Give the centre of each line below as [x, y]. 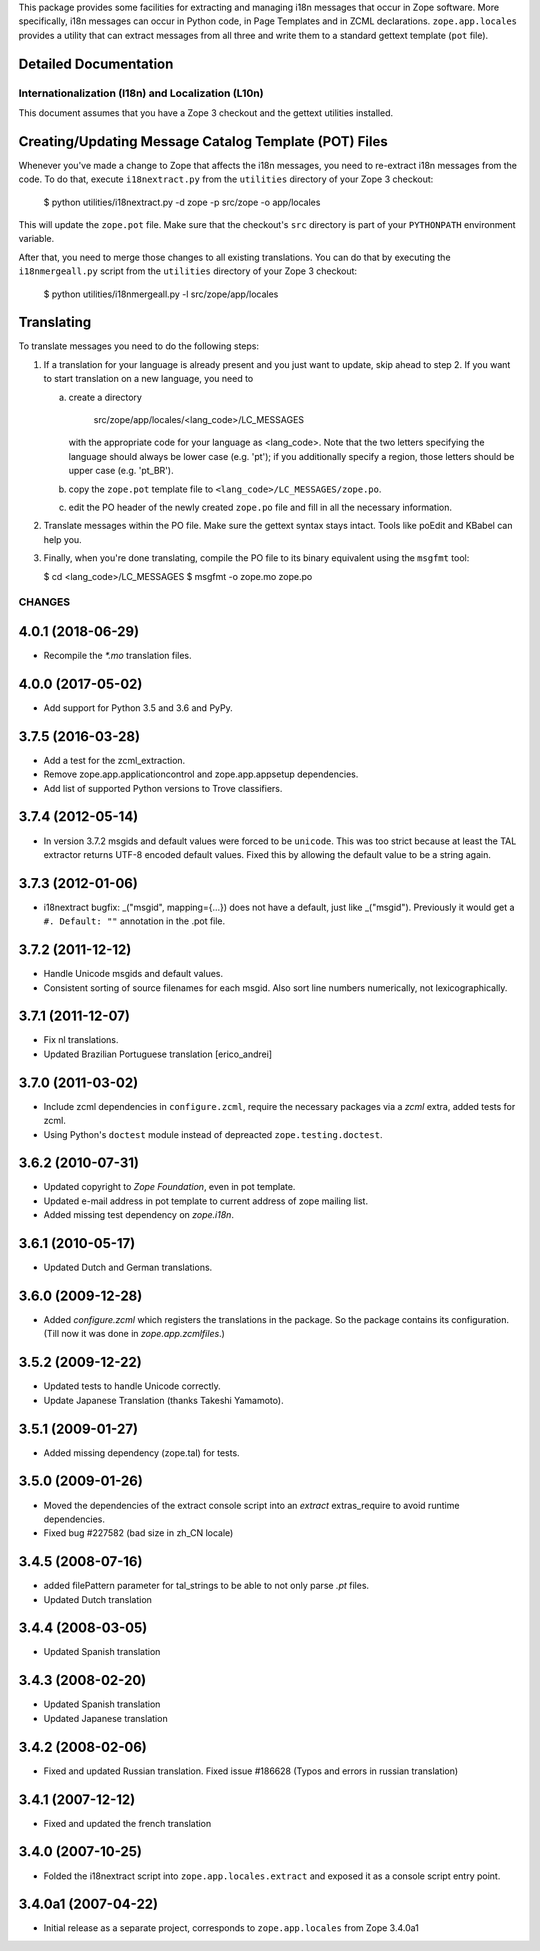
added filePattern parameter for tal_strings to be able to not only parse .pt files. [206, 1586]
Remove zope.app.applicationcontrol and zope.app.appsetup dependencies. [201, 774]
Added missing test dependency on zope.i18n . [139, 1215]
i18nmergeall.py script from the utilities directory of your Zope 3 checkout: [188, 271]
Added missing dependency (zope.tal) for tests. [141, 1452]
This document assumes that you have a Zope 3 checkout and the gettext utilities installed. [206, 112]
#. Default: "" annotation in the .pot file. [134, 921]
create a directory [105, 397]
